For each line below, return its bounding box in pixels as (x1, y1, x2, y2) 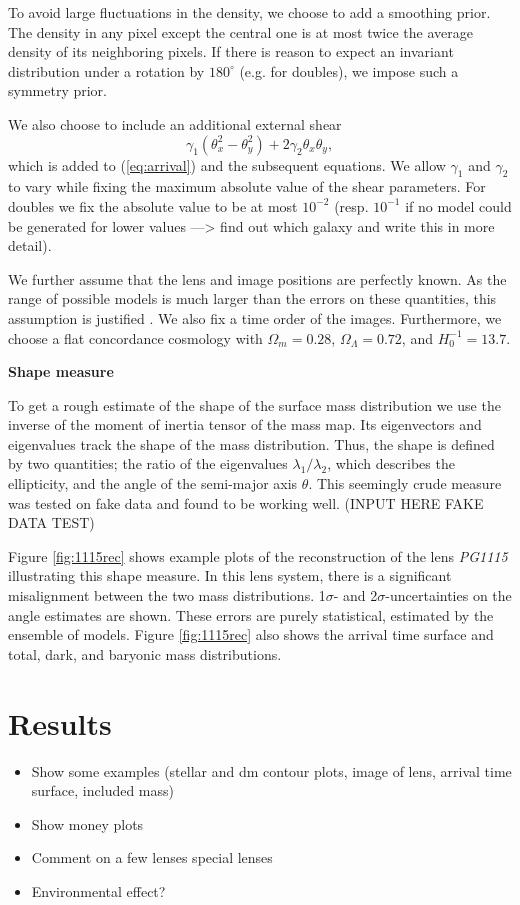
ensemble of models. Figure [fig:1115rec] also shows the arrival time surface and (8, 624, 494, 645)
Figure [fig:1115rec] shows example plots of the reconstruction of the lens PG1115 (8, 545, 508, 566)
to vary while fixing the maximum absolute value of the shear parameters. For (8, 176, 486, 197)
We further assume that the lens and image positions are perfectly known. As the (8, 268, 507, 289)
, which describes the (327, 453, 455, 474)
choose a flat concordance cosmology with (8, 327, 263, 348)
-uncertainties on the (385, 585, 512, 606)
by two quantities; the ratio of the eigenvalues (8, 453, 288, 474)
